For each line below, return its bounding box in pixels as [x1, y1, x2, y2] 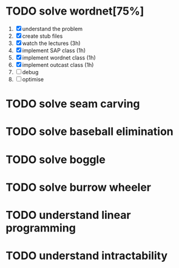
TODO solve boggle [5, 153, 106, 167]
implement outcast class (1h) [22, 61, 94, 68]
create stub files [22, 32, 63, 40]
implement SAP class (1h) [22, 47, 86, 54]
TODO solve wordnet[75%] [5, 4, 144, 18]
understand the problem [22, 25, 83, 32]
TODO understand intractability [5, 249, 168, 263]
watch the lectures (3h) [22, 40, 81, 47]
